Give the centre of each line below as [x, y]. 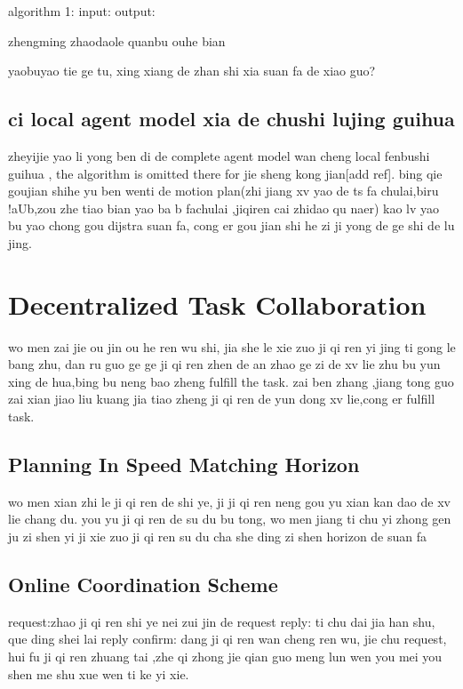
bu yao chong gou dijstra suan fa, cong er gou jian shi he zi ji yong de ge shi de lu [231, 225]
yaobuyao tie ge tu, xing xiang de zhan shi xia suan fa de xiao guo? [192, 71]
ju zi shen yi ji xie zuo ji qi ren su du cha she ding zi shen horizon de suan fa [218, 537]
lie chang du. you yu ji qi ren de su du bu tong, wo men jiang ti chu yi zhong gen [230, 519]
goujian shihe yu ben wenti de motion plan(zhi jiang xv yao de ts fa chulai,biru [224, 191]
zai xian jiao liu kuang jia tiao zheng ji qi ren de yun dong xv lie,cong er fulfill [222, 399]
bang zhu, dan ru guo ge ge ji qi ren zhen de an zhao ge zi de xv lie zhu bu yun [224, 364]
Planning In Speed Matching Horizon [184, 465]
